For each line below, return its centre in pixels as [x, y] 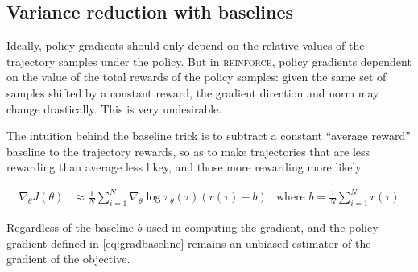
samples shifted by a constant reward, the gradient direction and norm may [193, 92]
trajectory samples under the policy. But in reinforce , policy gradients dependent [209, 61]
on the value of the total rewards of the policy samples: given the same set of [197, 77]
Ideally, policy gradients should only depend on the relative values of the [186, 45]
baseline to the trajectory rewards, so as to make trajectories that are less [188, 151]
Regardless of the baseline [70, 227]
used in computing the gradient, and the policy [262, 227]
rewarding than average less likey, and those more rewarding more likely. [185, 167]
